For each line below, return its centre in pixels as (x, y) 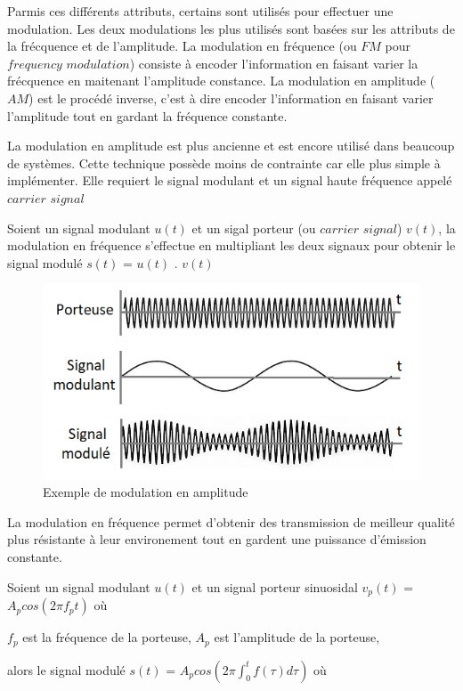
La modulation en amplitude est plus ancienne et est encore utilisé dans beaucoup (231, 146)
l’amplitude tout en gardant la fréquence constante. (147, 115)
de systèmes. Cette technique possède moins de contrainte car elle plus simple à (224, 163)
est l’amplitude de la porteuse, (297, 637)
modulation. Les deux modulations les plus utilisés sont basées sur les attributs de (231, 28)
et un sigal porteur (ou (254, 228)
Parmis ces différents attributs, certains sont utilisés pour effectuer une (200, 11)
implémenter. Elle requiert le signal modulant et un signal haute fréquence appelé (230, 180)
